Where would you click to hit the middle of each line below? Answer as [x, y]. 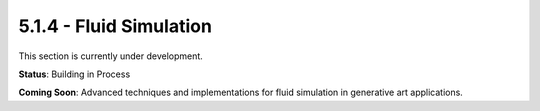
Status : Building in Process [74, 74]
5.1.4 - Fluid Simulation [115, 26]
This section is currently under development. [111, 56]
